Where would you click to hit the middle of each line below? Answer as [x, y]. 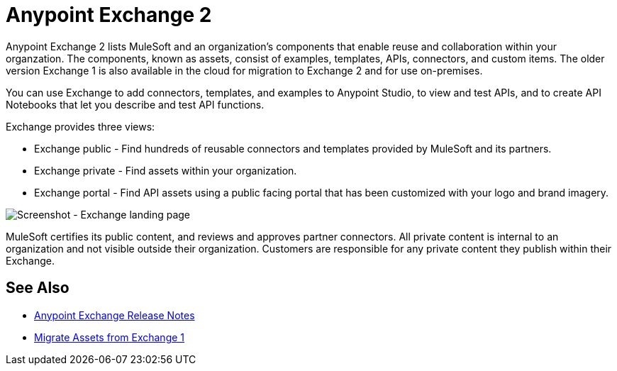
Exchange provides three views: [80, 126]
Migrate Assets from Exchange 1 [110, 337]
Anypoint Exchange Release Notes [115, 315]
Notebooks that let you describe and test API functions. [135, 104]
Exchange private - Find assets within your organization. [166, 170]
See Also [38, 288]
